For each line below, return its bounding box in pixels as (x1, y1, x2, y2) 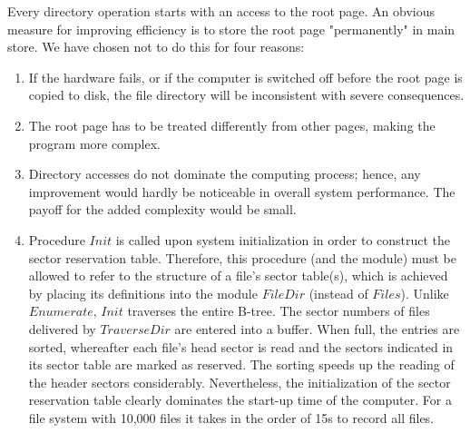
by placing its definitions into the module (28, 283, 258, 302)
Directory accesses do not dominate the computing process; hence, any (28, 164, 421, 183)
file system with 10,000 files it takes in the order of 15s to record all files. (28, 408, 435, 427)
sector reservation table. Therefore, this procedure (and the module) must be (28, 248, 456, 267)
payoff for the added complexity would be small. (28, 200, 297, 219)
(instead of (308, 283, 368, 302)
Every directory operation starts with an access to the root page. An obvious (7, 2, 435, 20)
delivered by (28, 319, 96, 338)
